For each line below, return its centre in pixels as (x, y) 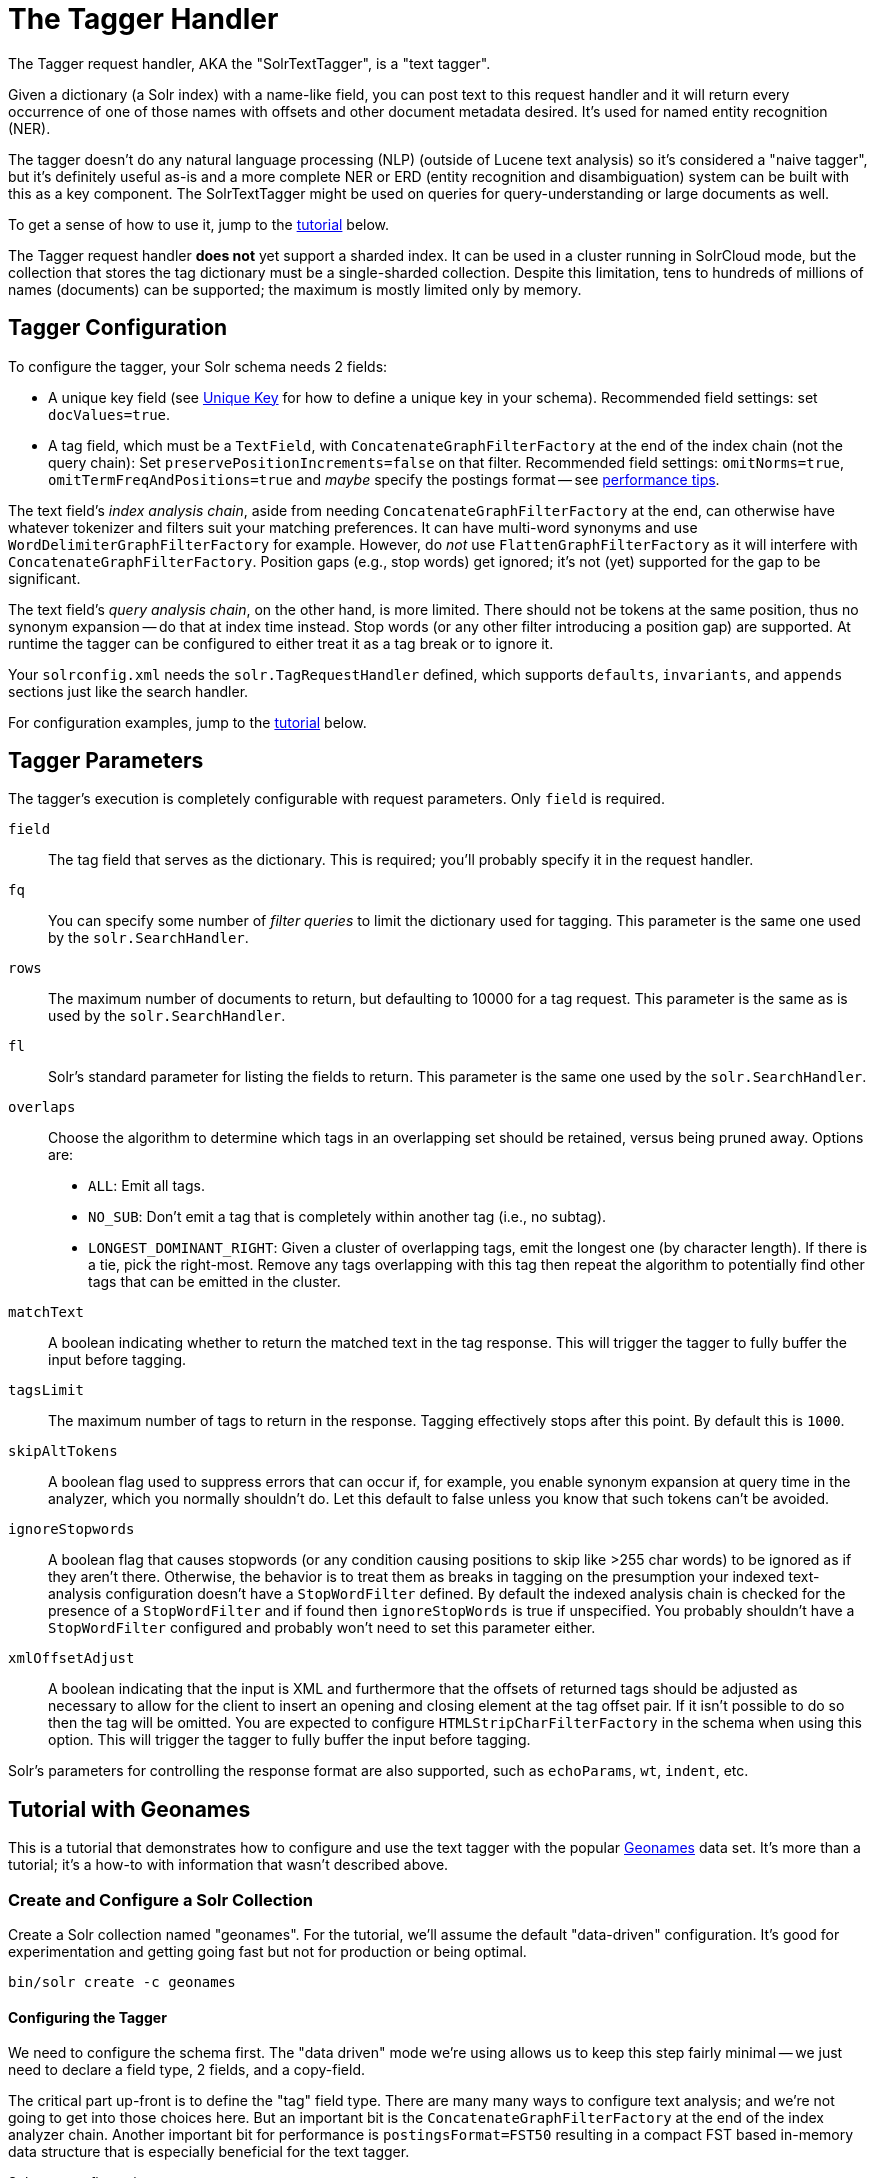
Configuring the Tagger (87, 2017)
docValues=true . (109, 414)
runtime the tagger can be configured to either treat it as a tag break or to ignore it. (281, 643)
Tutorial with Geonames (129, 1809)
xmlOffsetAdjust (71, 1658)
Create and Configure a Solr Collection (160, 1899)
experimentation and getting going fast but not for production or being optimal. (267, 1952)
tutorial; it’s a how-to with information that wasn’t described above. (228, 1865)
